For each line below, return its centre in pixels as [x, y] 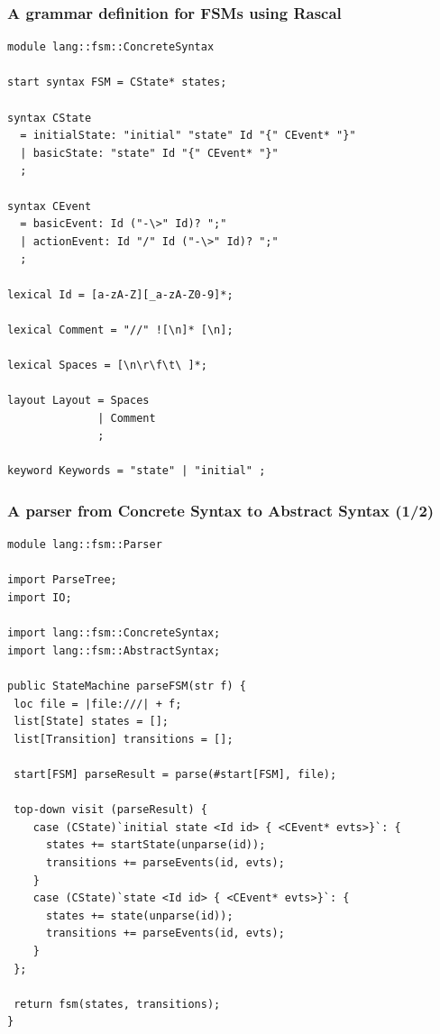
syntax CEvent [50, 206]
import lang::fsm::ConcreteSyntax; [114, 633]
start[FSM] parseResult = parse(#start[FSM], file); [175, 774]
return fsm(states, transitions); [117, 1004]
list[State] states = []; [91, 722]
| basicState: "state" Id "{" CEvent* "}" [149, 153]
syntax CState [50, 118]
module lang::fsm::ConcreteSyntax [111, 47]
